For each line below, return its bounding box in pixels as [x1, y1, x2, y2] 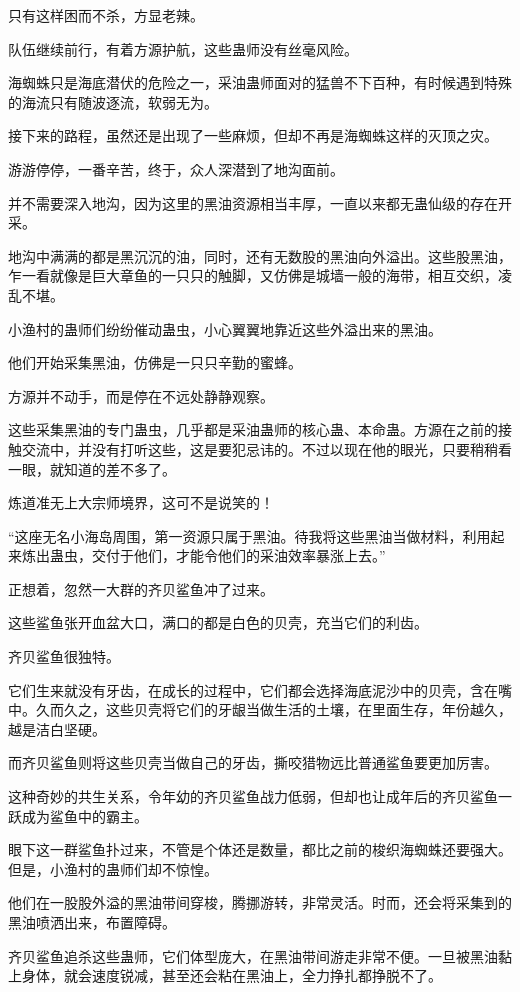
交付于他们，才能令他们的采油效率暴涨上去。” [91, 545, 386, 566]
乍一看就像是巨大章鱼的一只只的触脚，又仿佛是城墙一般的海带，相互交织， [8, 265, 498, 286]
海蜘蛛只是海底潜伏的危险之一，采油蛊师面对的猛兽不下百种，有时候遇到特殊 [8, 72, 512, 93]
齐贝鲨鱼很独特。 [8, 646, 120, 667]
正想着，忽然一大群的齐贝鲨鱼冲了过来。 [8, 578, 274, 599]
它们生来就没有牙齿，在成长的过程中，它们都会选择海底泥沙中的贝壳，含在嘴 [8, 679, 512, 700]
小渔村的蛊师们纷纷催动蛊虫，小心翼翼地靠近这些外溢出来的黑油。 [8, 318, 442, 339]
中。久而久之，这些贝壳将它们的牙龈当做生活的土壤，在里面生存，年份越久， [8, 699, 512, 720]
